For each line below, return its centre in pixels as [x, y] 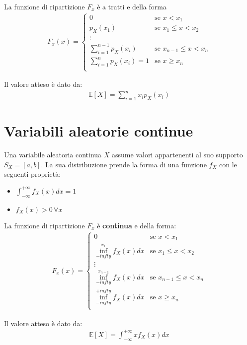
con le [228, 164]
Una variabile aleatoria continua [53, 155]
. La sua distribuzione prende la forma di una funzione [124, 164]
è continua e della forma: [137, 225]
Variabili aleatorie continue [99, 131]
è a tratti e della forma [132, 6]
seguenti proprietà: [33, 174]
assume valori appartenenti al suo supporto [177, 155]
